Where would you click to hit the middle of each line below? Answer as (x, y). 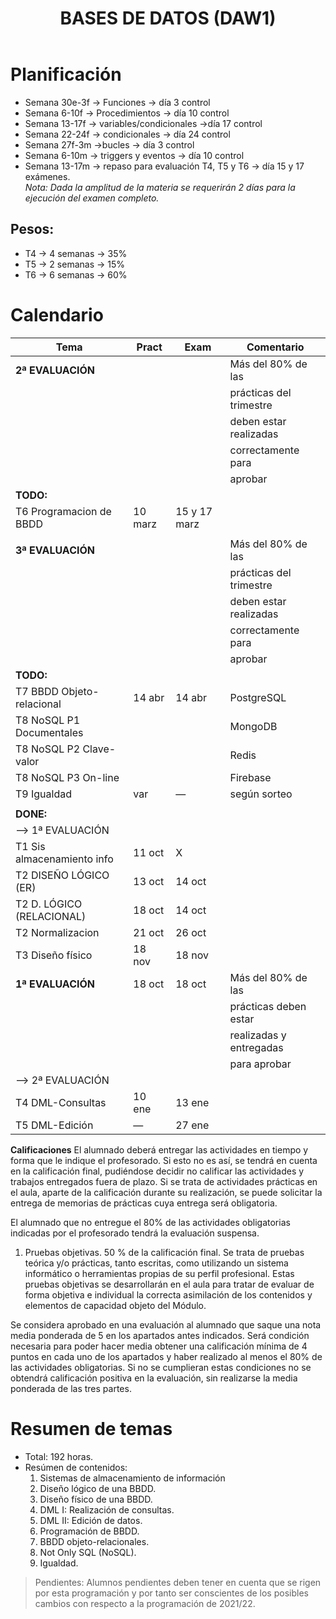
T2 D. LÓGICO (49, 904)
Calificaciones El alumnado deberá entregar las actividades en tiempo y (159, 1149)
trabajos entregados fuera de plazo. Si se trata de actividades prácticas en (164, 1181)
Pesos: (32, 229)
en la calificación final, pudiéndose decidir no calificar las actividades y (157, 1171)
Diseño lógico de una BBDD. (98, 1488)
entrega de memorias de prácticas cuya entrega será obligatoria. (144, 1203)
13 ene (192, 1102)
